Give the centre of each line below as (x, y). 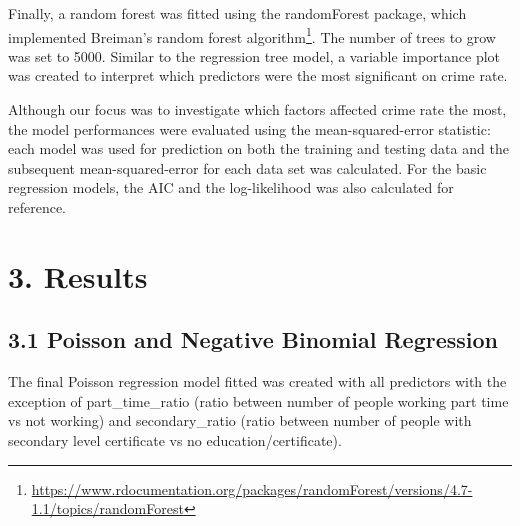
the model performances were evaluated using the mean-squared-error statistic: (249, 128)
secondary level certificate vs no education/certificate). (175, 439)
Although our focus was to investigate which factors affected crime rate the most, (257, 109)
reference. (37, 207)
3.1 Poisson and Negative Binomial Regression (253, 339)
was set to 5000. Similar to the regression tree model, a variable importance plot (254, 55)
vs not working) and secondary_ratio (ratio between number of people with (240, 420)
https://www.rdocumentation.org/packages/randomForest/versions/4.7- (252, 488)
